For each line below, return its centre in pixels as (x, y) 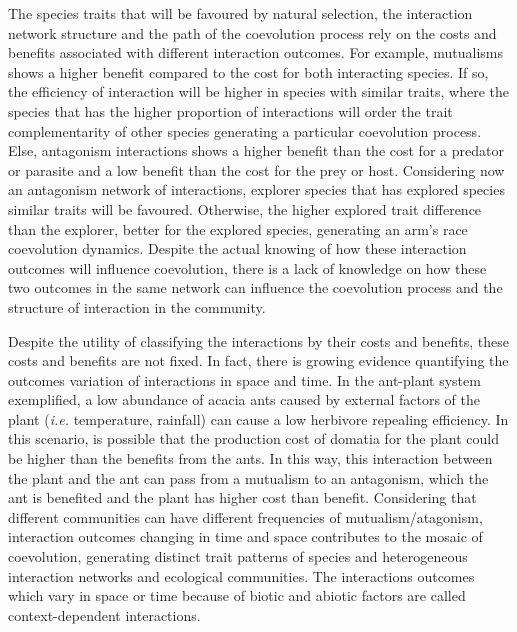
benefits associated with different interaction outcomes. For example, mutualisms (256, 52)
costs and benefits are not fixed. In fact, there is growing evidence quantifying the (258, 360)
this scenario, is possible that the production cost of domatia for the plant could (253, 438)
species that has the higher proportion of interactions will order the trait (230, 110)
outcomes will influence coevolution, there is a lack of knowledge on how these (247, 267)
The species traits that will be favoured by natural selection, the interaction (240, 13)
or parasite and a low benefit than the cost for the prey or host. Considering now (256, 169)
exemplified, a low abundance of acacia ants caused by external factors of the (244, 399)
